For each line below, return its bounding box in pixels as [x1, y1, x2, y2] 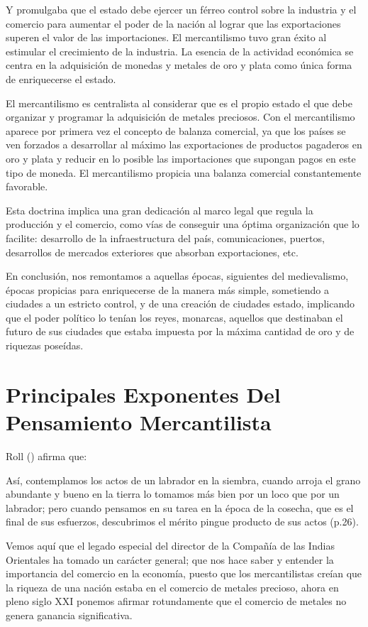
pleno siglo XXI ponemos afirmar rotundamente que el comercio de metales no [6, 594, 347, 609]
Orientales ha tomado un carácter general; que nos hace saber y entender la [6, 552, 334, 567]
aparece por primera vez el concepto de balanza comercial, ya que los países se [6, 123, 346, 138]
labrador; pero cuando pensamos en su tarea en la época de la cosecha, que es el [6, 500, 354, 515]
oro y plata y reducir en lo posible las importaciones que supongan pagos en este [6, 151, 356, 165]
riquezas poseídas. [6, 338, 84, 353]
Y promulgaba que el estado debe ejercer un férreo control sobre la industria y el [6, 2, 357, 16]
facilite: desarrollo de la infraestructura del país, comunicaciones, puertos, [6, 230, 325, 245]
